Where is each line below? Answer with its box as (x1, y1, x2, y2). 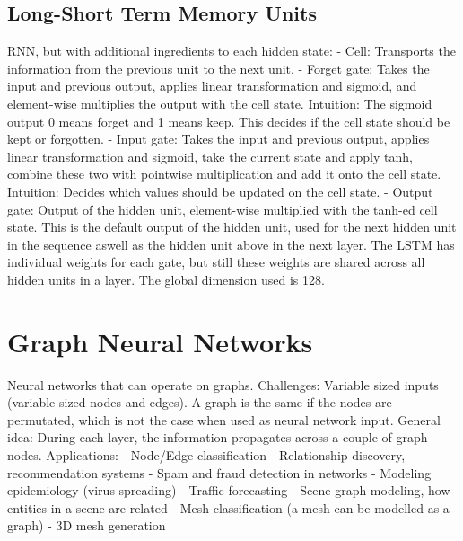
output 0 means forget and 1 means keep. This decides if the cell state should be (7, 111, 450, 130)
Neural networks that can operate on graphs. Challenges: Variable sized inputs (7, 375, 439, 394)
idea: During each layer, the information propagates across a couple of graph (7, 428, 428, 447)
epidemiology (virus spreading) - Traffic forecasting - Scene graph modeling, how (7, 481, 450, 500)
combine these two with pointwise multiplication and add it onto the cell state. (7, 164, 441, 183)
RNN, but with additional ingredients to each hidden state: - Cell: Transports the (7, 41, 456, 60)
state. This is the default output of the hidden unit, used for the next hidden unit (7, 217, 457, 236)
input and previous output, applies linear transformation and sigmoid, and (7, 76, 417, 95)
